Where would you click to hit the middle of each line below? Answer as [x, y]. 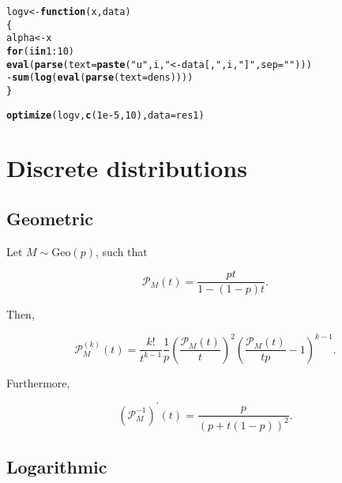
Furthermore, [38, 382]
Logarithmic [57, 466]
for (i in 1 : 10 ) [40, 51]
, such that [121, 251]
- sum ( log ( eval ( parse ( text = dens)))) [100, 78]
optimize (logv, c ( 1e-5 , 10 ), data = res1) [105, 115]
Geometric [50, 219]
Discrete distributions [127, 168]
